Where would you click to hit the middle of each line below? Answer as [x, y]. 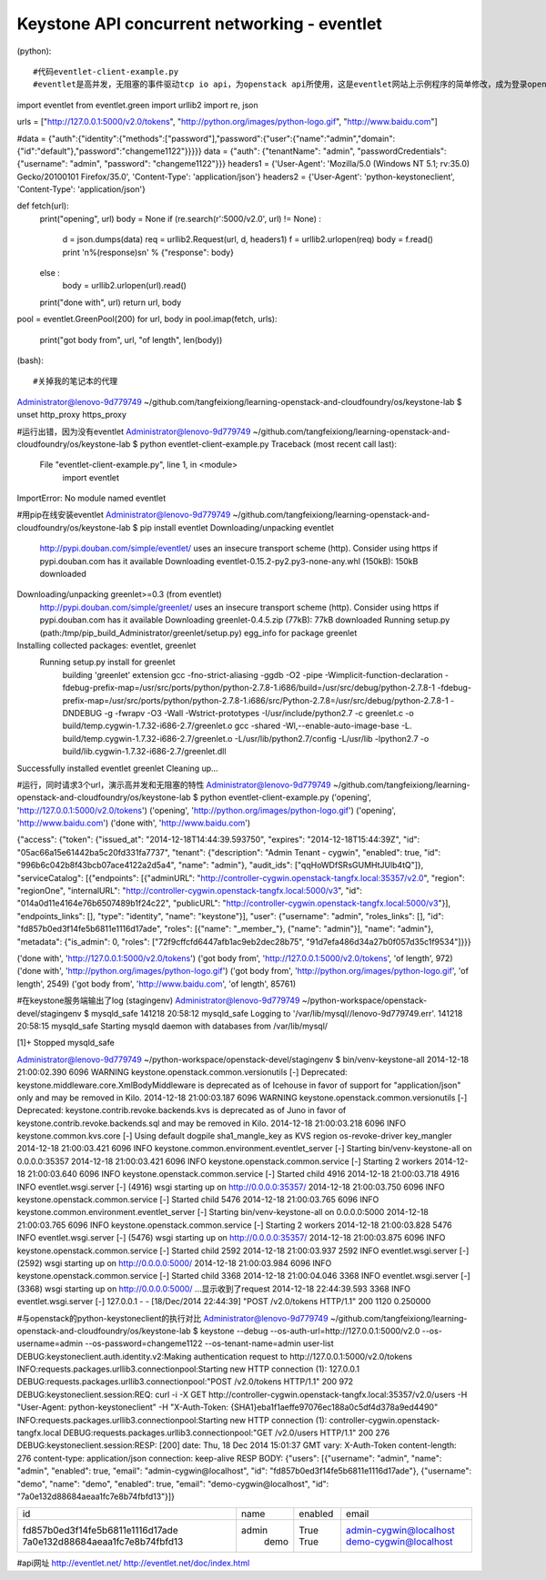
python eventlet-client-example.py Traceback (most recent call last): [268, 444]
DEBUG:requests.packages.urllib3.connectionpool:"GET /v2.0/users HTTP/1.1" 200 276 [227, 1433]
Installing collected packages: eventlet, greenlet [106, 645]
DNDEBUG [82, 713]
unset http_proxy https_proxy [72, 415]
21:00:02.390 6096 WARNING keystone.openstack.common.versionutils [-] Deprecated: [182, 1072]
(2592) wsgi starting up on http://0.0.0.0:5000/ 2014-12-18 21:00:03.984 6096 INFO [174, 1263]
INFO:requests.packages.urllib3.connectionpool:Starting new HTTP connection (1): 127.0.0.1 [188, 1369]
